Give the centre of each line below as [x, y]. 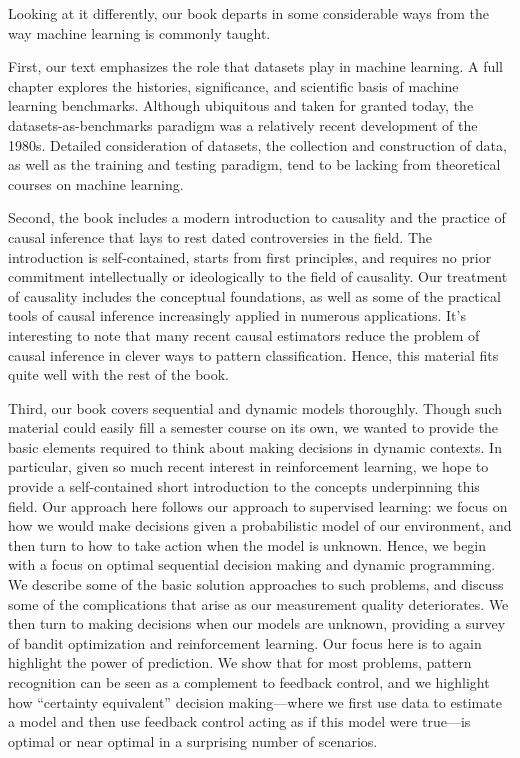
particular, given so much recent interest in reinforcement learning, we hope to [248, 466]
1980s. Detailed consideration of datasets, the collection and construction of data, [257, 144]
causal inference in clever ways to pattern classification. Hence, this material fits [253, 354]
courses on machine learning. [96, 183]
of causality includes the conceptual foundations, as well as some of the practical [254, 295]
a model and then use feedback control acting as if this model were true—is [239, 721]
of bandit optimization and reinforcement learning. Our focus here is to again [245, 642]
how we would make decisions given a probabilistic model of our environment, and [260, 525]
